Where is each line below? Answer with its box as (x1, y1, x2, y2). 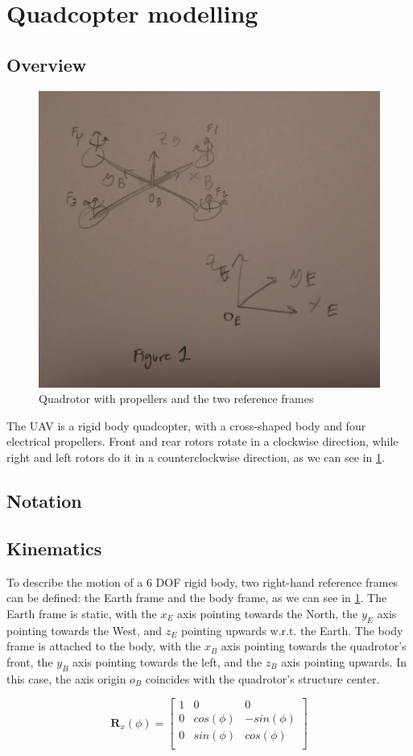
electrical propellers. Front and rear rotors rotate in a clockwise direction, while (6, 433, 399, 450)
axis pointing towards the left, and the (72, 653, 262, 670)
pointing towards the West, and (6, 621, 163, 638)
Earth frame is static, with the (6, 604, 157, 621)
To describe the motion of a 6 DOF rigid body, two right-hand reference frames (6, 573, 399, 590)
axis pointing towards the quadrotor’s (221, 638, 407, 654)
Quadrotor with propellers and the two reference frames (39, 390, 314, 407)
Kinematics (6, 535, 102, 560)
